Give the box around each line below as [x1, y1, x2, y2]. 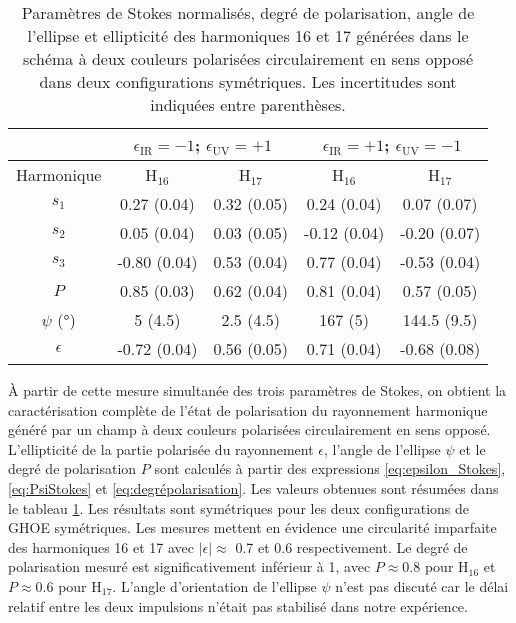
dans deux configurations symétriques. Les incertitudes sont [39, 70, 457, 93]
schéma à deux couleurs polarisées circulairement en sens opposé [23, 47, 474, 70]
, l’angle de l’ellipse [324, 438, 441, 459]
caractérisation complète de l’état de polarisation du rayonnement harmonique [8, 399, 488, 420]
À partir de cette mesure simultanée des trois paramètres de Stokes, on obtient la [8, 380, 507, 400]
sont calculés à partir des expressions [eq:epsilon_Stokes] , [154, 458, 506, 479]
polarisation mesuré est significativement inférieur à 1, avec [8, 556, 371, 577]
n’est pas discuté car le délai [335, 575, 509, 596]
